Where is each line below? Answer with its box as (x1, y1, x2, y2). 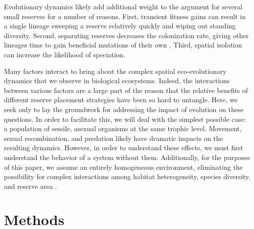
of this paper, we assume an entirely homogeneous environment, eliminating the (4, 161, 243, 172)
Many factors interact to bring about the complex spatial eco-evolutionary (4, 66, 227, 76)
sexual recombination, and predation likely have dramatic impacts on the (4, 133, 223, 143)
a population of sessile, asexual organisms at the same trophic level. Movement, (4, 123, 242, 134)
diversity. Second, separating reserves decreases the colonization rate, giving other (4, 30, 249, 40)
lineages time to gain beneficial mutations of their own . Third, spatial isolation (4, 40, 242, 50)
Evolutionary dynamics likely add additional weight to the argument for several (4, 1, 243, 11)
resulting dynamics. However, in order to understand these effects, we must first (4, 142, 243, 153)
